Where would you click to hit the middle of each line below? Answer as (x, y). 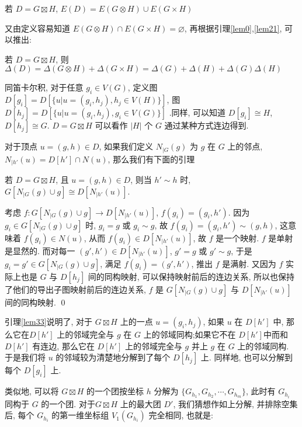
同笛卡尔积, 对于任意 (44, 87)
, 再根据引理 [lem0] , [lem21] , (233, 28)
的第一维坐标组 (80, 415)
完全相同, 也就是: (181, 415)
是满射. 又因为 (249, 263)
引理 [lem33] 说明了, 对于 (49, 322)
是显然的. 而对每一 (40, 250)
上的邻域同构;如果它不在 (190, 334)
